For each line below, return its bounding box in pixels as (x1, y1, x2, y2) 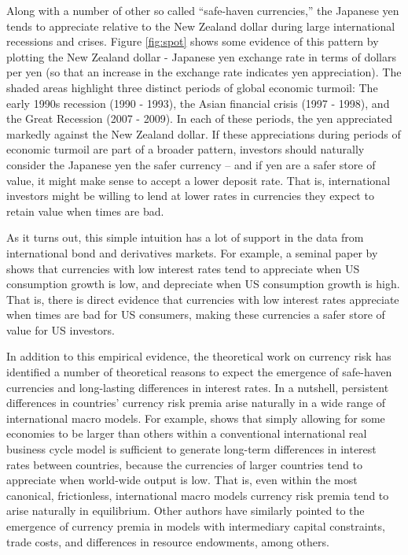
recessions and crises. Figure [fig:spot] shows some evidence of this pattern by (6, 33, 379, 50)
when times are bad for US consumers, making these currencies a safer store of (6, 306, 385, 323)
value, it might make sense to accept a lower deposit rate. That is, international (6, 172, 391, 188)
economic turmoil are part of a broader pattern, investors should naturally (6, 141, 365, 157)
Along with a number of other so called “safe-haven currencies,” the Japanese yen (6, 2, 399, 18)
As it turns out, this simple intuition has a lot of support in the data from (6, 229, 364, 246)
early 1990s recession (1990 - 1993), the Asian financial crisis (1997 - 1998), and (6, 94, 390, 111)
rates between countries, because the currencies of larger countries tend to (6, 456, 362, 472)
